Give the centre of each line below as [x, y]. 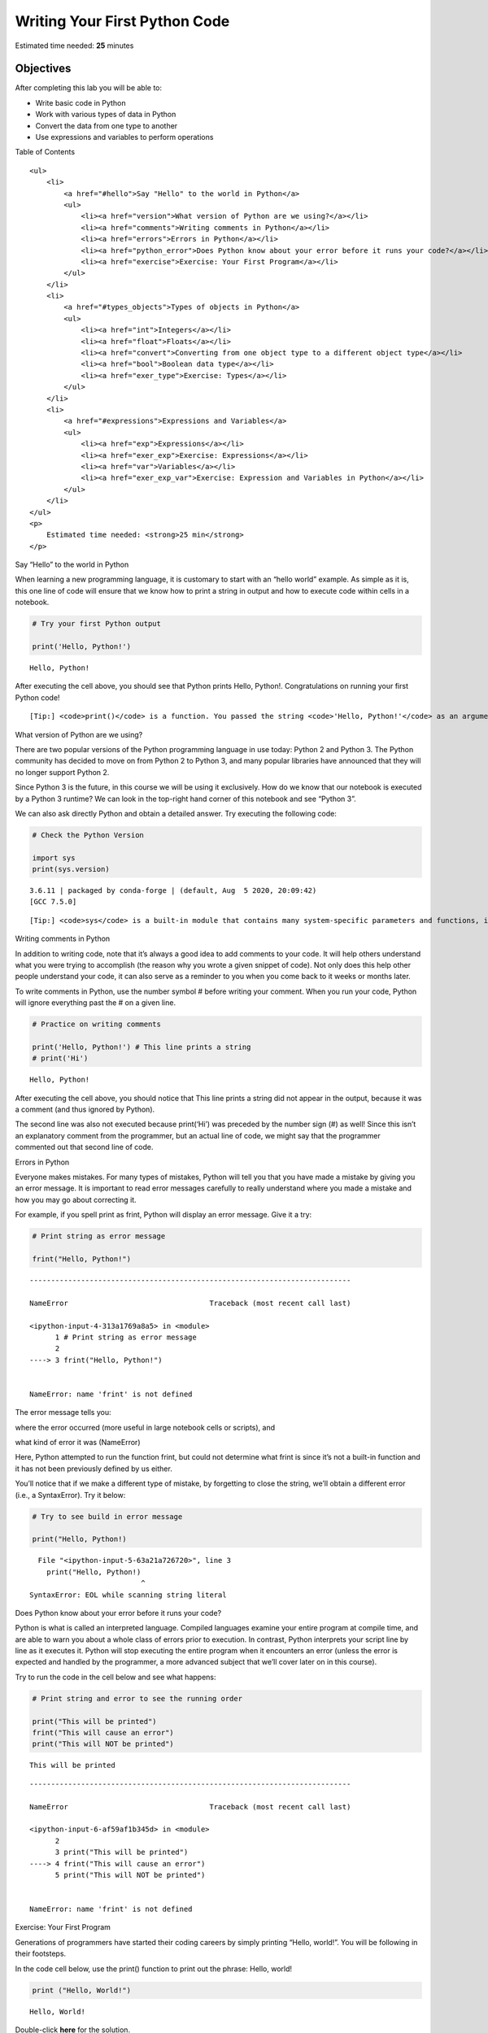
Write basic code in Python [81, 102]
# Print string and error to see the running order [137, 1698]
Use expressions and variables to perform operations [124, 137]
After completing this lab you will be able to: [89, 88]
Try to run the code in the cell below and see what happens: [115, 1677]
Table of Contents [45, 152]
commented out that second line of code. [84, 1147]
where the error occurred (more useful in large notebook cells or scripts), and [145, 1427]
